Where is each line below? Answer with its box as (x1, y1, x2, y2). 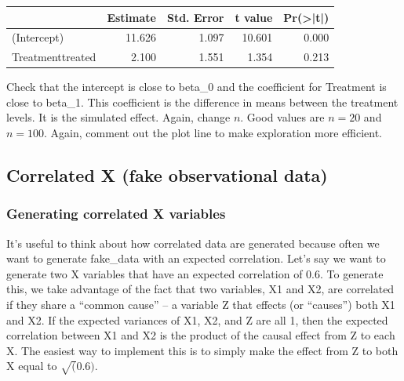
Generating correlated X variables (6, 204, 226, 223)
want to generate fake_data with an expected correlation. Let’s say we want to (6, 250, 386, 267)
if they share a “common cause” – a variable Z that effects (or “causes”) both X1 (6, 296, 395, 313)
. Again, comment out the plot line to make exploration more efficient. (44, 125, 382, 141)
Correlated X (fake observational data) (6, 163, 328, 187)
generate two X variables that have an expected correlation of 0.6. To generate (6, 265, 384, 281)
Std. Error (166, 9, 224, 25)
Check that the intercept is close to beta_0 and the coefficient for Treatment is (6, 78, 387, 95)
